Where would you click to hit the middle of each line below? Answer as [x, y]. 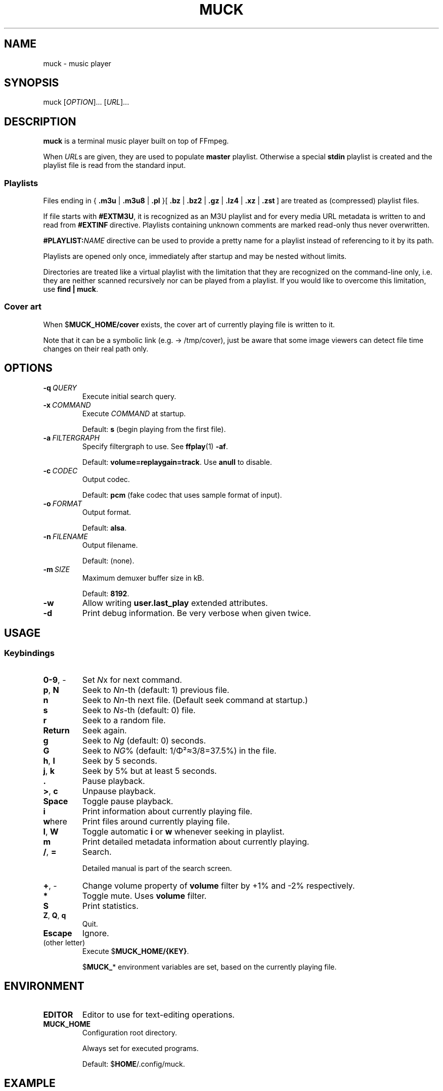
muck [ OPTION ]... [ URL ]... [86, 102]
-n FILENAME [65, 536]
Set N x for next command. [132, 680]
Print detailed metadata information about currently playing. [196, 841]
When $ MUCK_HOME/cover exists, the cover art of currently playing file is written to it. [189, 324]
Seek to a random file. [124, 720]
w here [55, 821]
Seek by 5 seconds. [120, 760]
